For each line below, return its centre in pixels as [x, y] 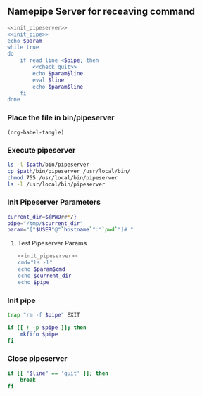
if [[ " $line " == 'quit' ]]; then [58, 373]
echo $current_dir [44, 276]
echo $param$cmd [41, 269]
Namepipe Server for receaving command [101, 12]
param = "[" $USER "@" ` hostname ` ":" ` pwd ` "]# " [70, 230]
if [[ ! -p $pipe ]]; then [47, 327]
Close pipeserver [37, 359]
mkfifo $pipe [39, 334]
